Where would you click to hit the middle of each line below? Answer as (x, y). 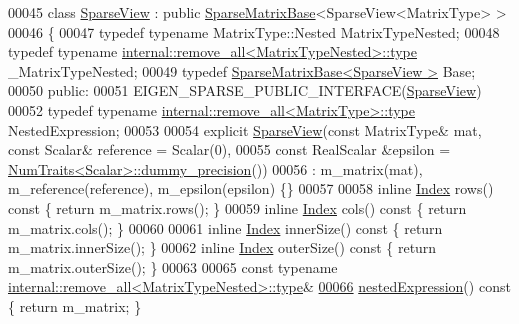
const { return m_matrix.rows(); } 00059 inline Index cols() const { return (237, 207)
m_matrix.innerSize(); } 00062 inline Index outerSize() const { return (222, 247)
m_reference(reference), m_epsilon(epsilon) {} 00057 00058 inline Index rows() (251, 188)
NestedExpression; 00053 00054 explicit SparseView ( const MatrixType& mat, (245, 129)
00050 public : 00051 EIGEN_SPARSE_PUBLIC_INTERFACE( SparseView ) (245, 90)
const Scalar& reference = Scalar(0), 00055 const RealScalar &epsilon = (229, 149)
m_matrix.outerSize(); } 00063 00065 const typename (173, 266)
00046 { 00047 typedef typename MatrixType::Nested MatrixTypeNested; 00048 (254, 31)
